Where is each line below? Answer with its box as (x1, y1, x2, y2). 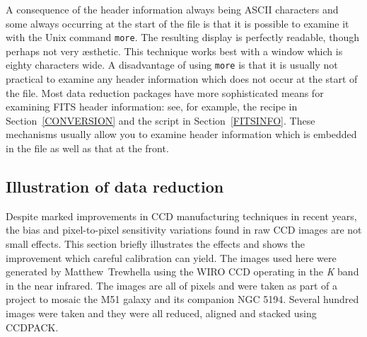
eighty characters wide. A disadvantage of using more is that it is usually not (6, 57, 338, 72)
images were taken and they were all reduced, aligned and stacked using (6, 306, 317, 321)
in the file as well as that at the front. (6, 141, 169, 156)
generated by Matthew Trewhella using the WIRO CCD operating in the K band (6, 264, 359, 279)
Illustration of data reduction (6, 176, 224, 198)
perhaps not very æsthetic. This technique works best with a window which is (6, 43, 343, 58)
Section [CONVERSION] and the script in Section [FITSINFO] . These (6, 113, 315, 127)
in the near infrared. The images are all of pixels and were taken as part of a (6, 278, 338, 292)
